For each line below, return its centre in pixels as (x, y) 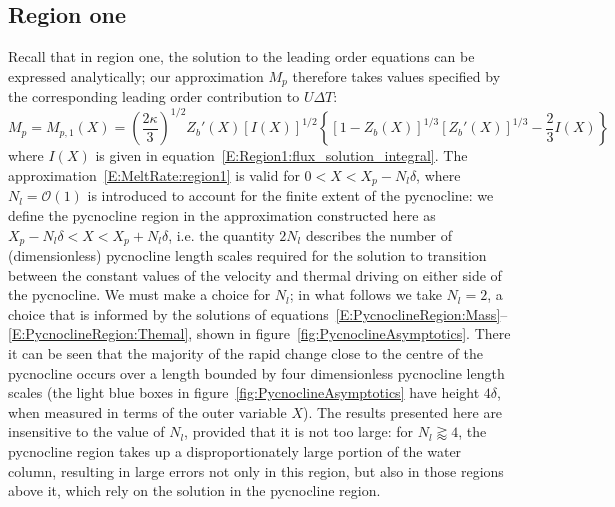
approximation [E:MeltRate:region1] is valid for (154, 174)
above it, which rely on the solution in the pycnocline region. (194, 490)
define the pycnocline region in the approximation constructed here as (222, 214)
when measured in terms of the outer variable (147, 411)
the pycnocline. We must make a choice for (139, 294)
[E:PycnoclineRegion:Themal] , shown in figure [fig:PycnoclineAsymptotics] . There (259, 333)
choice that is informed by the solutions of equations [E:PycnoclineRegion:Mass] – (258, 313)
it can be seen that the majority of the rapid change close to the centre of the (246, 353)
